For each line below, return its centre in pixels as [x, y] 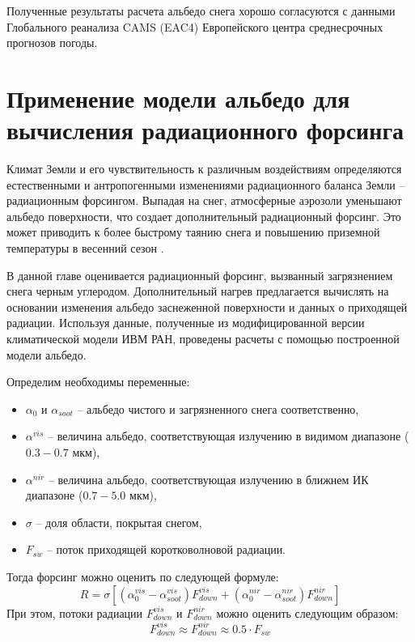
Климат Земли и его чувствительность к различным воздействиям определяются [204, 169]
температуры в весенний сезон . [85, 248]
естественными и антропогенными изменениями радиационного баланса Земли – [206, 184]
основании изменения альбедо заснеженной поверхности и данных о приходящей [207, 306]
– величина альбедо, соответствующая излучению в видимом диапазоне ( [228, 436]
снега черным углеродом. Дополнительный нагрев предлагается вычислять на [198, 291]
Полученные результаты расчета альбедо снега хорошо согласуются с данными [201, 11]
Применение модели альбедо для [178, 98]
